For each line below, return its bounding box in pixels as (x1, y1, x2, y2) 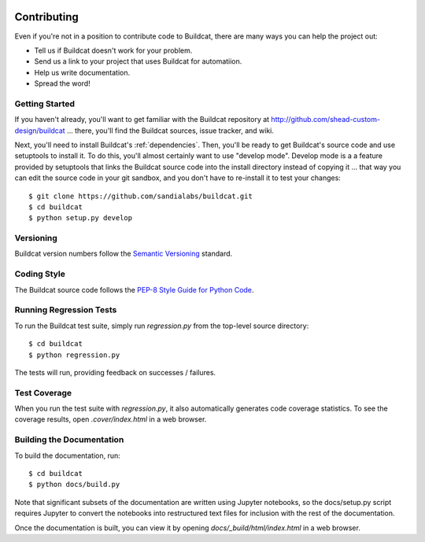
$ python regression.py (28, 350, 120, 359)
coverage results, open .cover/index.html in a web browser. (14, 415, 207, 424)
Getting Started (14, 98, 75, 109)
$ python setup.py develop (28, 213, 133, 223)
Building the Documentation (14, 434, 124, 445)
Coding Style (14, 268, 66, 279)
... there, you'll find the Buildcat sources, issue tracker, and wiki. (67, 126, 275, 135)
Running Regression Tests (14, 304, 117, 315)
